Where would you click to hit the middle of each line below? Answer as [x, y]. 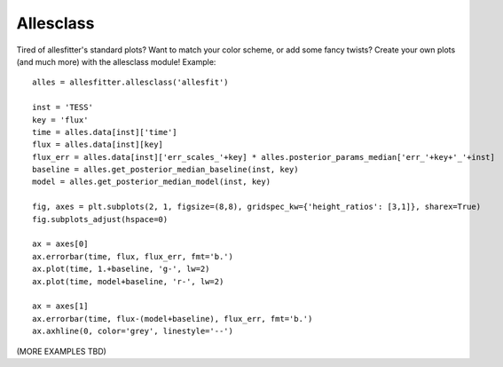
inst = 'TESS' [63, 108]
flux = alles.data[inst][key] [98, 145]
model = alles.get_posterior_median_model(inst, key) [151, 182]
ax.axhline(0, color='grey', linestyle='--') [133, 331]
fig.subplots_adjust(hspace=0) [100, 219]
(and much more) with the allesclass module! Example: [116, 61]
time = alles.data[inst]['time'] [105, 132]
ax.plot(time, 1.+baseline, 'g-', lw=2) [121, 269]
